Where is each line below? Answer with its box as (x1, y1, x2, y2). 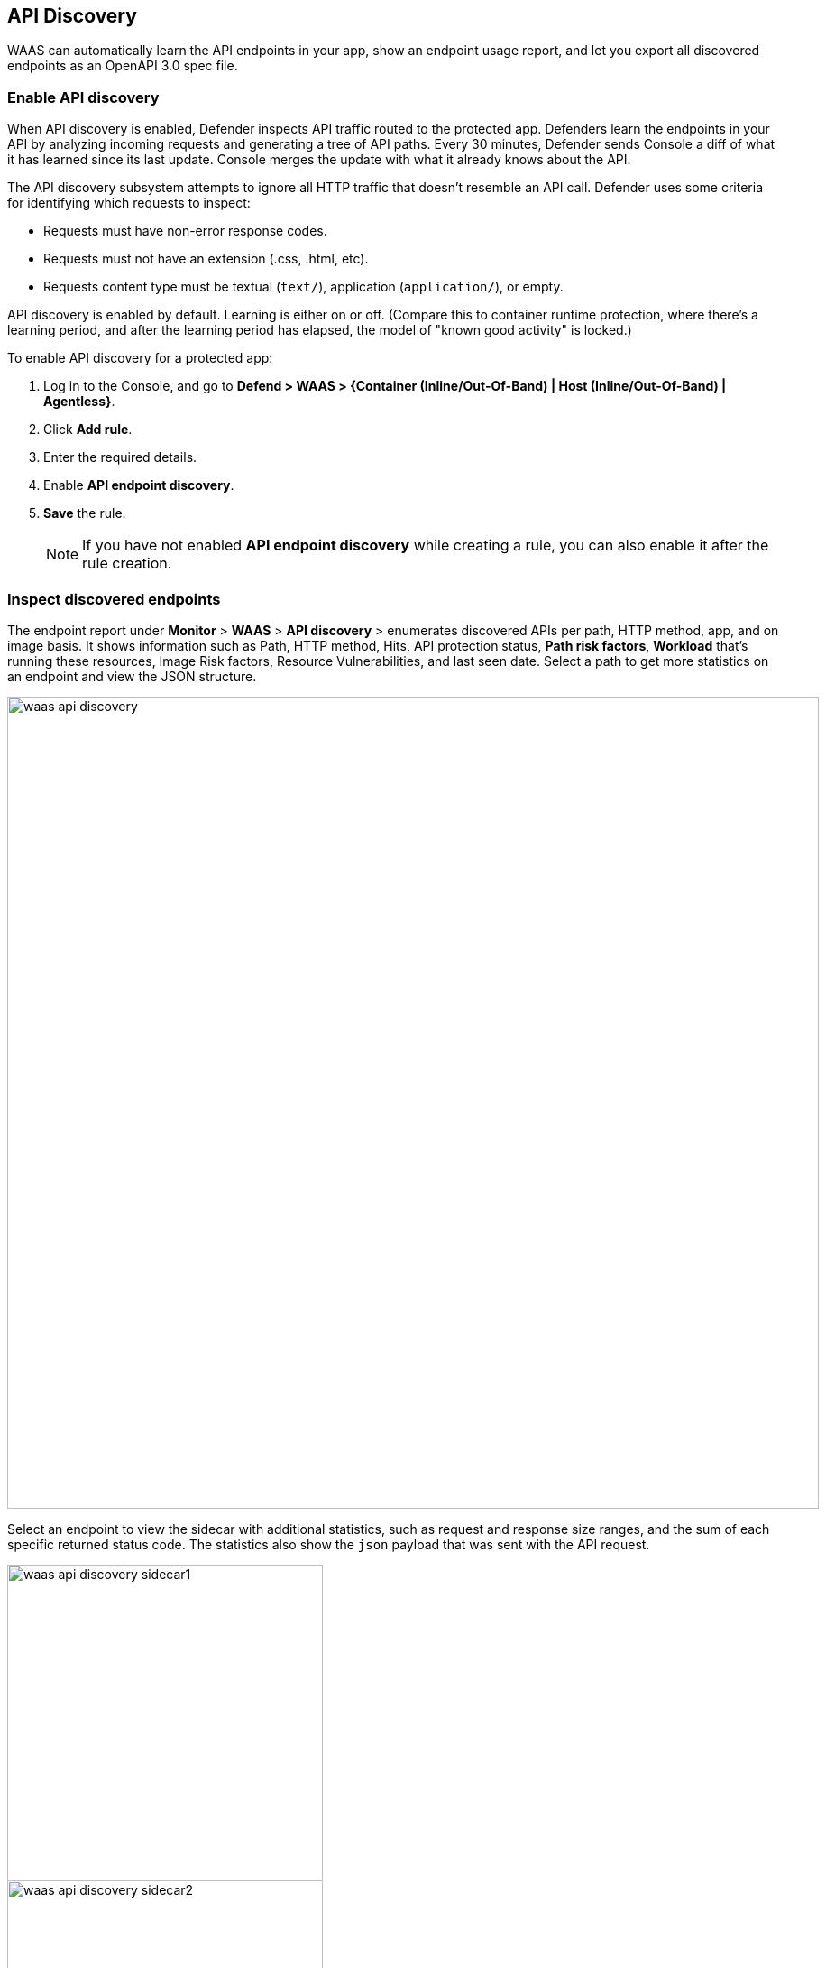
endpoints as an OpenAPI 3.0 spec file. (7, 58, 238, 74)
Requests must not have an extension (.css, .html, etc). (43, 251, 369, 267)
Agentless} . (43, 393, 115, 410)
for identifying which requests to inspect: (7, 195, 251, 211)
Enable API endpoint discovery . (43, 477, 234, 494)
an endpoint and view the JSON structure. (7, 668, 257, 684)
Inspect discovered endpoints (7, 589, 221, 608)
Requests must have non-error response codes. (43, 223, 327, 239)
